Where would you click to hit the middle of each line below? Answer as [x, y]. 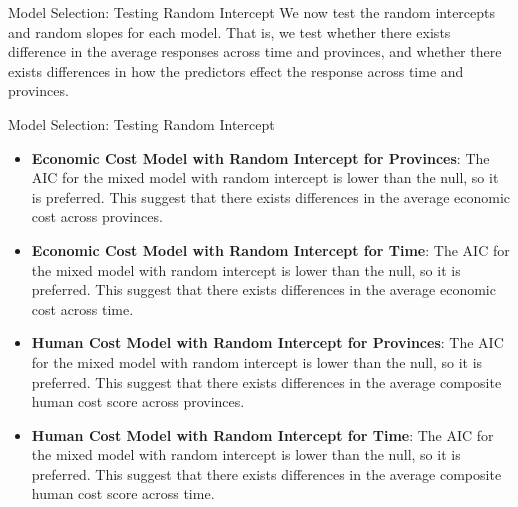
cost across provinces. [97, 216]
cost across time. [82, 308]
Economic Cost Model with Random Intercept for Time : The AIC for [270, 249]
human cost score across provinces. [138, 401]
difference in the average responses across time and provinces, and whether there [255, 51]
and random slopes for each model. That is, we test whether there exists [229, 31]
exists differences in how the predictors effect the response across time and [236, 70]
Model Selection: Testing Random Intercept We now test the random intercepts [252, 12]
